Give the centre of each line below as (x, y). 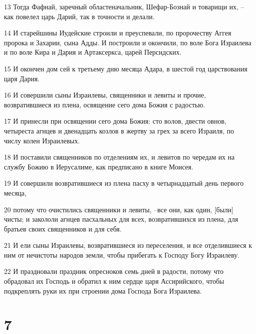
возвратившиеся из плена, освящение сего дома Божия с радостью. (105, 104)
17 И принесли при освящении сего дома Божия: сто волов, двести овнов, (115, 121)
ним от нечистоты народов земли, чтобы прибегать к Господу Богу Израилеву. (122, 254)
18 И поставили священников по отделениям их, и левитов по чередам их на (119, 157)
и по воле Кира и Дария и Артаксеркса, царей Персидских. (93, 52)
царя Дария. (22, 78)
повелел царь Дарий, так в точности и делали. (85, 16)
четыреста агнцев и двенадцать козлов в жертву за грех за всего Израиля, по (119, 130)
